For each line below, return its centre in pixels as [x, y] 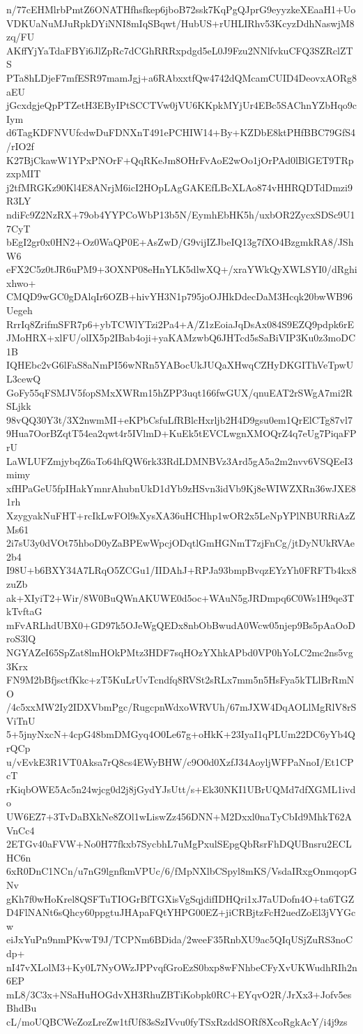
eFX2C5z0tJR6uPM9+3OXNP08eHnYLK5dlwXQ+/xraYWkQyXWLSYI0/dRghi [182, 269]
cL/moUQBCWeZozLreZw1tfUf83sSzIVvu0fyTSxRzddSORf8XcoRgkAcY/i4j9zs [177, 1021]
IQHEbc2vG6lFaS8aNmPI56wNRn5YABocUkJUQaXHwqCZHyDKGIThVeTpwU [180, 365]
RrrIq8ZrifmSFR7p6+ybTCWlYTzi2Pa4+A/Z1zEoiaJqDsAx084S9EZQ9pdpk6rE [180, 324]
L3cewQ [24, 379]
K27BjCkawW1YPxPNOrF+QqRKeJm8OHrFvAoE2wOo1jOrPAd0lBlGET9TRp [180, 160]
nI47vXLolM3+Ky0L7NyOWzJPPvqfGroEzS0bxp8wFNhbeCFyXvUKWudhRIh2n [182, 967]
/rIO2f [20, 146]
